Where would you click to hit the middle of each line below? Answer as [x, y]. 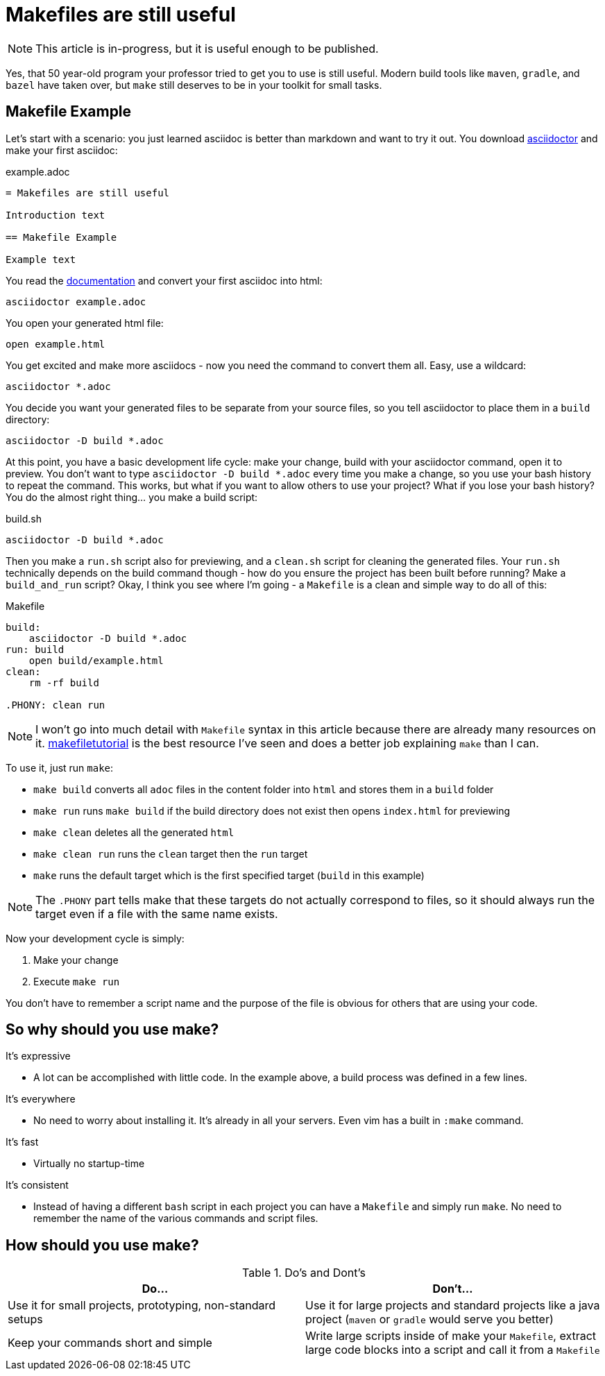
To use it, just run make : [60, 767]
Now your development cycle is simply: [95, 938]
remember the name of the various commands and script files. [176, 1218]
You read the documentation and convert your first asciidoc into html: [164, 280]
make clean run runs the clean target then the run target [171, 853]
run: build [35, 649]
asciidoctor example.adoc [76, 301]
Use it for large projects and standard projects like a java [453, 1306]
